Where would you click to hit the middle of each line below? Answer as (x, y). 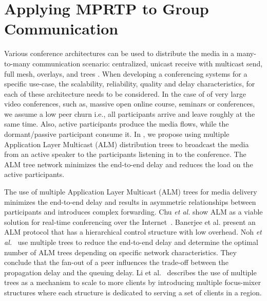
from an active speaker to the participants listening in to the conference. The (125, 154)
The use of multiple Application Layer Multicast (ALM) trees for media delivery (131, 192)
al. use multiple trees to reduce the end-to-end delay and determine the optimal (131, 242)
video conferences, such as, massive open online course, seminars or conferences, (130, 104)
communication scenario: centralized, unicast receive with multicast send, (148, 63)
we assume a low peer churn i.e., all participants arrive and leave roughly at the (130, 113)
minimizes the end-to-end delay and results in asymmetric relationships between (130, 201)
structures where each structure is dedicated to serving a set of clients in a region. (133, 292)
